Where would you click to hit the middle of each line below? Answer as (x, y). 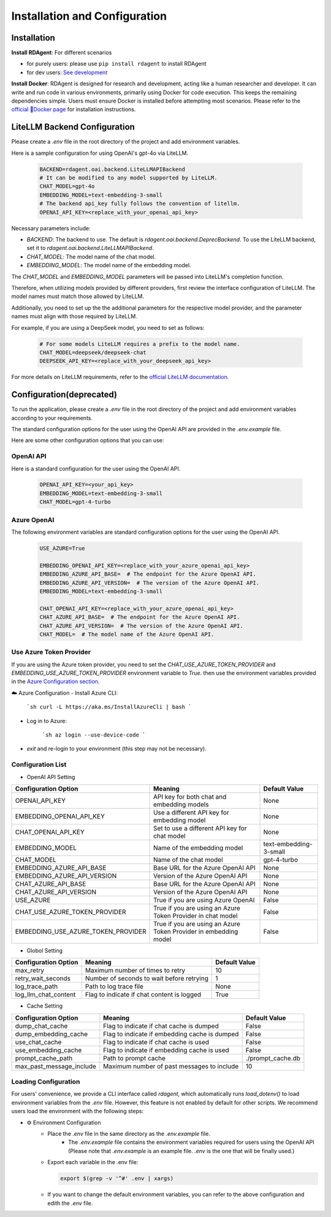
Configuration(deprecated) (64, 395)
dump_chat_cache (41, 1026)
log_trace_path (36, 987)
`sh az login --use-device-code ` (94, 735)
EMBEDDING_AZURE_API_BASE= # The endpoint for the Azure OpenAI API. (148, 574)
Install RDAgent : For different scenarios (62, 53)
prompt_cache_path (44, 1058)
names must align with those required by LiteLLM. (74, 316)
